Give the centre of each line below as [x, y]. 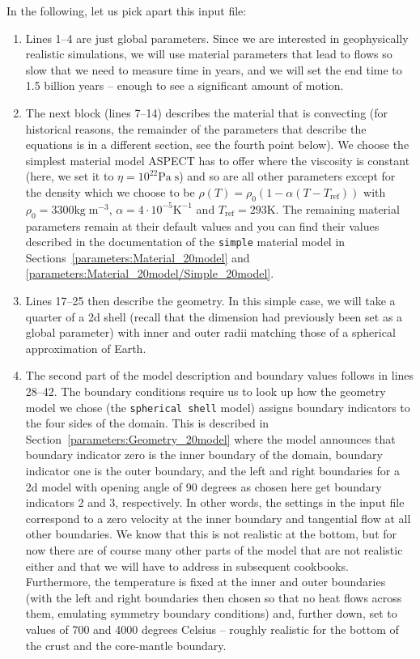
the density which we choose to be [110, 191]
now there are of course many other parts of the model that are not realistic [214, 549]
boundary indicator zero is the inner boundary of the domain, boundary [204, 455]
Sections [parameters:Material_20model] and [138, 257]
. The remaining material [337, 208]
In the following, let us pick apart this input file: [127, 11]
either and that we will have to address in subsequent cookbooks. [187, 565]
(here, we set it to [70, 176]
